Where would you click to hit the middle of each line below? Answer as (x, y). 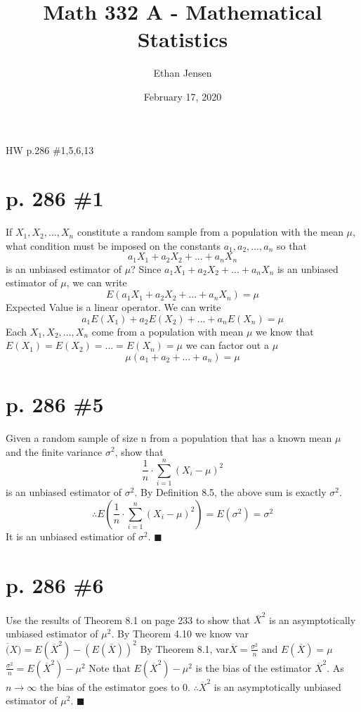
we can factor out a (227, 345)
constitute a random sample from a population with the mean (210, 232)
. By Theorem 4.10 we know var (180, 633)
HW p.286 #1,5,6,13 (50, 150)
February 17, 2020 (183, 96)
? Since (146, 268)
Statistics (183, 39)
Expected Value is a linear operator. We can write (113, 307)
